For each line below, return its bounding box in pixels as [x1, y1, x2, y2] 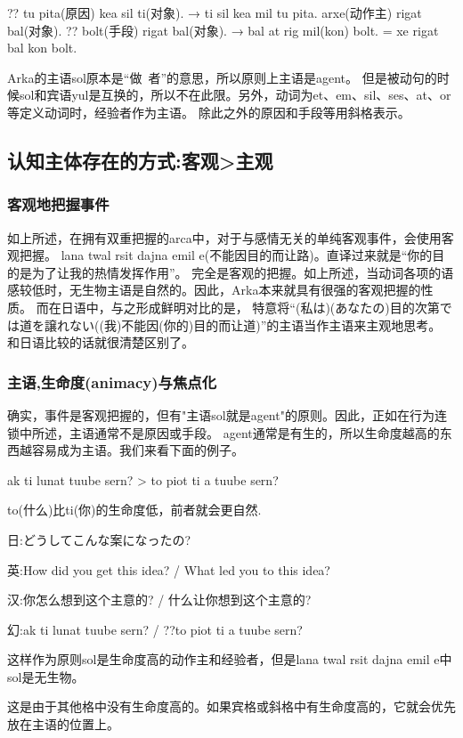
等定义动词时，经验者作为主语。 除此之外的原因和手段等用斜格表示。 [7, 102, 410, 121]
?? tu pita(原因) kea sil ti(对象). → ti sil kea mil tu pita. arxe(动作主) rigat [7, 4, 422, 21]
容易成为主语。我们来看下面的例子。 [31, 441, 244, 459]
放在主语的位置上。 [7, 715, 119, 734]
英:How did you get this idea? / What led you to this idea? [7, 560, 330, 579]
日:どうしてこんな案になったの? [7, 530, 191, 548]
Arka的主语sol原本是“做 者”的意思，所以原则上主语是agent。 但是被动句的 [7, 68, 437, 86]
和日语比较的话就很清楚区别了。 [7, 333, 194, 352]
